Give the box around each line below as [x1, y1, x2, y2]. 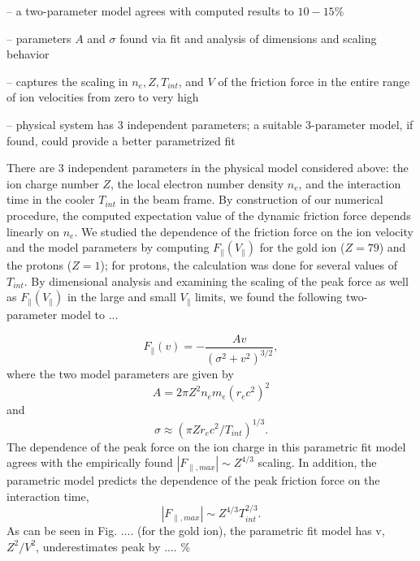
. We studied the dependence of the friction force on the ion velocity [74, 222, 414, 240]
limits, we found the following [194, 288, 343, 305]
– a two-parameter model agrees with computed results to [6, 2, 294, 19]
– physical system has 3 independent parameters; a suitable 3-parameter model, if [6, 115, 414, 132]
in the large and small [67, 288, 176, 305]
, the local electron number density [110, 175, 284, 192]
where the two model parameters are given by [6, 365, 234, 382]
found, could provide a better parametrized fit [6, 132, 236, 149]
